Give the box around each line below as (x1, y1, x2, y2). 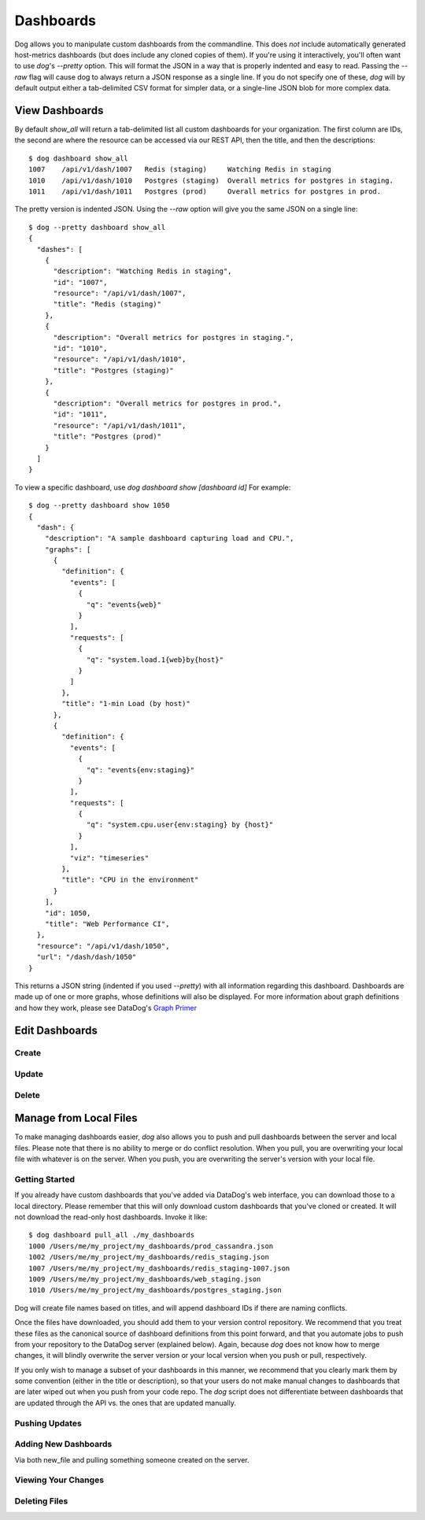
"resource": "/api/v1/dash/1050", (36, 941, 170, 950)
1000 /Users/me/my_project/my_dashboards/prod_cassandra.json (28, 1241, 274, 1251)
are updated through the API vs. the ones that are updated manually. (14, 1398, 236, 1407)
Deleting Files (14, 1496, 68, 1507)
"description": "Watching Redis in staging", (53, 267, 232, 276)
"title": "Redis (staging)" (53, 300, 161, 309)
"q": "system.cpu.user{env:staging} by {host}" (87, 820, 274, 830)
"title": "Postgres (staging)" (53, 366, 175, 375)
